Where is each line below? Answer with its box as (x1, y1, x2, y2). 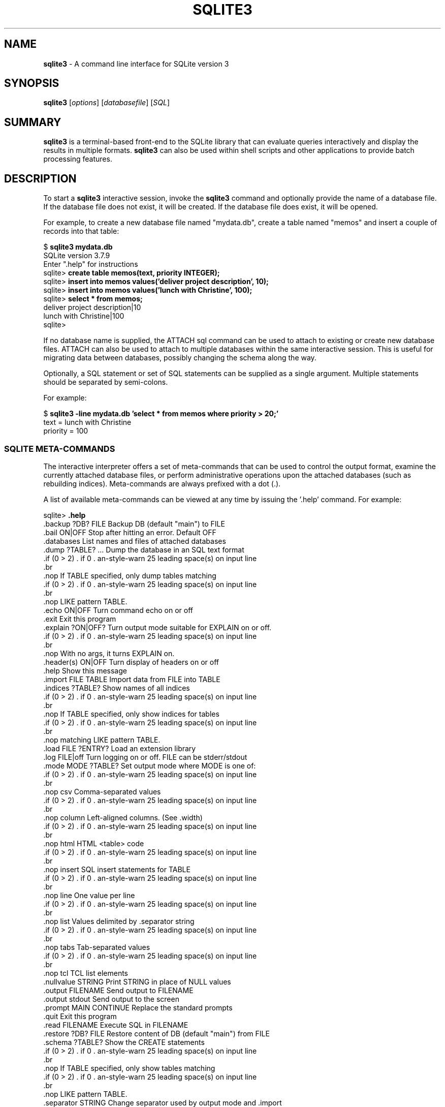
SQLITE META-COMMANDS (4, 443, 115, 454)
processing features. (43, 155, 112, 164)
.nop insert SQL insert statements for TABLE (43, 865, 190, 874)
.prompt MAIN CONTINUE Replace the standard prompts (43, 1003, 233, 1012)
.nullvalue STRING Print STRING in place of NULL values (43, 977, 231, 986)
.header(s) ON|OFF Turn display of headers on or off (43, 657, 219, 666)
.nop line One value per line (43, 890, 135, 900)
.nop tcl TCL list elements (43, 968, 129, 977)
